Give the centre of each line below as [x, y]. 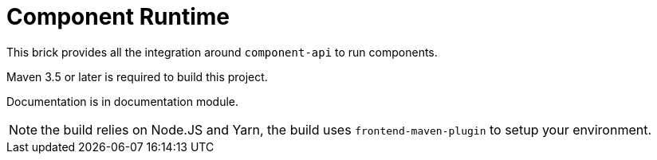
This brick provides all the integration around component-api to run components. [222, 52]
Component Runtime [118, 17]
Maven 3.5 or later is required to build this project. [137, 76]
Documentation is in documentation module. [122, 101]
